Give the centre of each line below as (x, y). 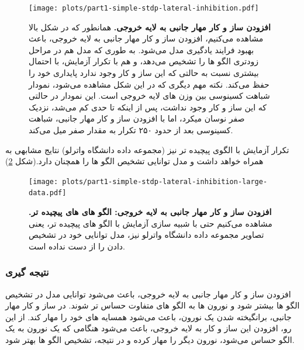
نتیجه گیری (27, 272)
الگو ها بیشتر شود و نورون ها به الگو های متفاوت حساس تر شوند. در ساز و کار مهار (153, 305)
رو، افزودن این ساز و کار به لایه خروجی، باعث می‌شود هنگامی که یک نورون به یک (148, 328)
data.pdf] (48, 193)
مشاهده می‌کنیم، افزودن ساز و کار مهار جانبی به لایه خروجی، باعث (146, 38)
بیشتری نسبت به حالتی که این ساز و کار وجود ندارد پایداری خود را (144, 73)
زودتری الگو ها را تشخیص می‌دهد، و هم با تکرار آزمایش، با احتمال (144, 61)
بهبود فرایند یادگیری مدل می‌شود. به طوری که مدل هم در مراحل (141, 49)
